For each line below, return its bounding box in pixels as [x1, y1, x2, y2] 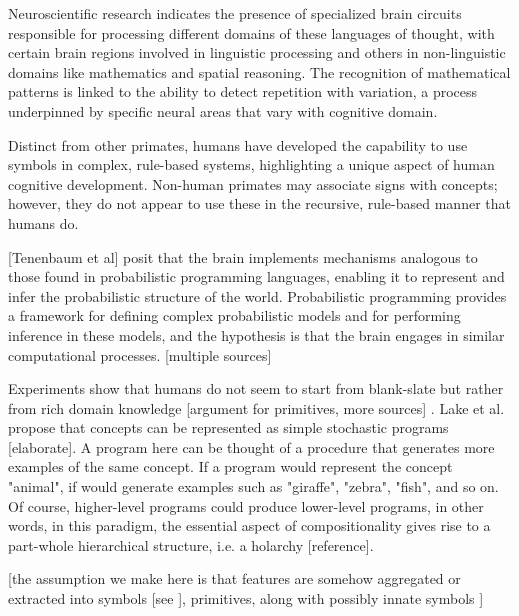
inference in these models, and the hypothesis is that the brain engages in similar [8, 324, 505, 345]
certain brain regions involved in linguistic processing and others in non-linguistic [8, 42, 506, 63]
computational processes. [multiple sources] [8, 344, 272, 365]
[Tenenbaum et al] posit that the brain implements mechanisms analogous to [8, 246, 478, 267]
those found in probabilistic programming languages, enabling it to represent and [8, 266, 505, 287]
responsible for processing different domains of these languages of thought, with [8, 22, 495, 43]
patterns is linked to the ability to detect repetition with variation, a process [8, 81, 478, 102]
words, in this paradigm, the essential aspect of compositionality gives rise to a [8, 515, 491, 536]
